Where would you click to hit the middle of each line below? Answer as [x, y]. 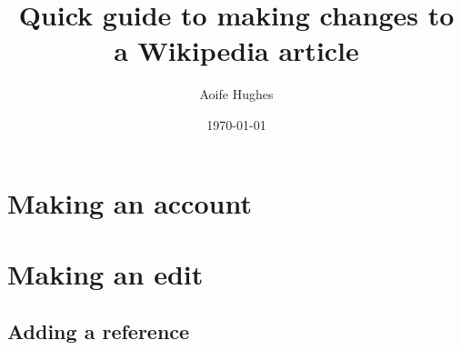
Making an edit [105, 273]
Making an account [130, 202]
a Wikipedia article [236, 50]
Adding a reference [99, 331]
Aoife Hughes [236, 94]
